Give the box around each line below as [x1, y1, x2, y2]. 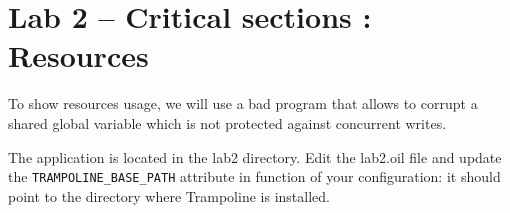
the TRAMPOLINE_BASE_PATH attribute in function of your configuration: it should [8, 166, 501, 187]
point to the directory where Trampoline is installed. [8, 185, 330, 206]
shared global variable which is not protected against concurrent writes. [8, 112, 447, 133]
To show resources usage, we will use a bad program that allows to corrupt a [8, 93, 478, 114]
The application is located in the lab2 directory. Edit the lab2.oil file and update [8, 146, 502, 167]
